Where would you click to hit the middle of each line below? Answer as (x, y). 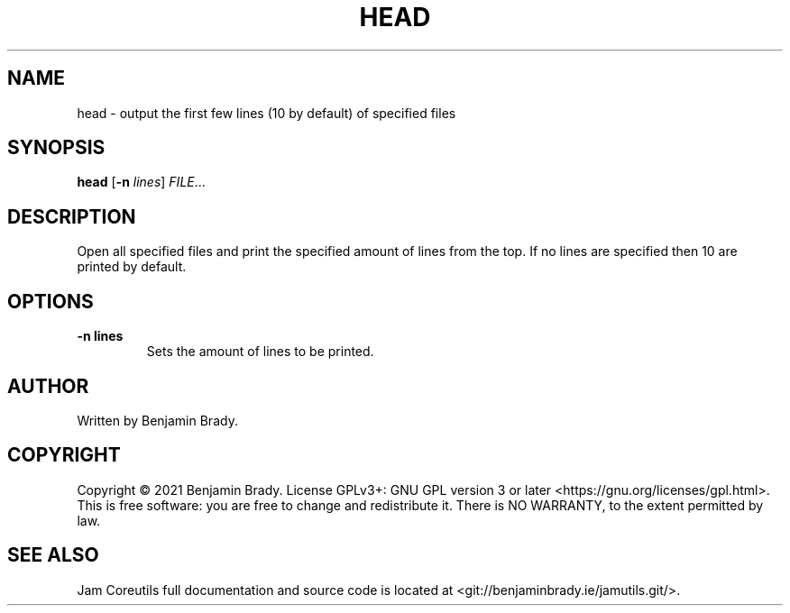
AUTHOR (48, 386)
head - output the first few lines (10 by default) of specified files (266, 113)
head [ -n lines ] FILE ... (141, 182)
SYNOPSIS (56, 148)
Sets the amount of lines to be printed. (260, 352)
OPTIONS (51, 301)
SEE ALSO (53, 555)
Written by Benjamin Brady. (157, 420)
